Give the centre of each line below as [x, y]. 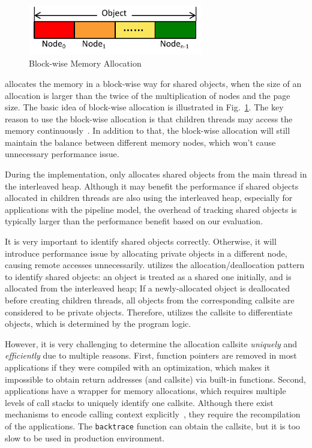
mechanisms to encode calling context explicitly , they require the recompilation [153, 414]
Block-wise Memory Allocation [85, 63]
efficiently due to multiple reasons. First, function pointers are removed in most [151, 355]
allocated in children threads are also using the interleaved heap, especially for [149, 198]
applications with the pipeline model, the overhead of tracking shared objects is [151, 209]
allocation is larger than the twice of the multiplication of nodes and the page [148, 95]
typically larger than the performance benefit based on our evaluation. [134, 221]
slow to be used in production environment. [85, 438]
